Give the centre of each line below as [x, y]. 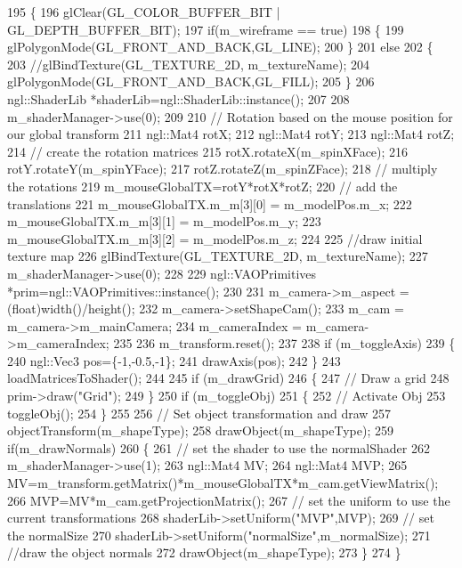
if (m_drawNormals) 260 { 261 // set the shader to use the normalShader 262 [219, 447]
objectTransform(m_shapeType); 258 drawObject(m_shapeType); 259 [200, 430]
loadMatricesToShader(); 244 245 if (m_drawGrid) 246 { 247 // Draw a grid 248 [228, 378]
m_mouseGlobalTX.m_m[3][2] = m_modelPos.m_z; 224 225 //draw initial [215, 238]
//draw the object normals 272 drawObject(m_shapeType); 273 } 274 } [204, 552]
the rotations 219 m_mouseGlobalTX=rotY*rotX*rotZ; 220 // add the [203, 186]
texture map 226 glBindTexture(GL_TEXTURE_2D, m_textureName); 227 [218, 256]
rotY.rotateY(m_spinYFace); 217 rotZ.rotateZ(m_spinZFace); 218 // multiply [223, 169]
